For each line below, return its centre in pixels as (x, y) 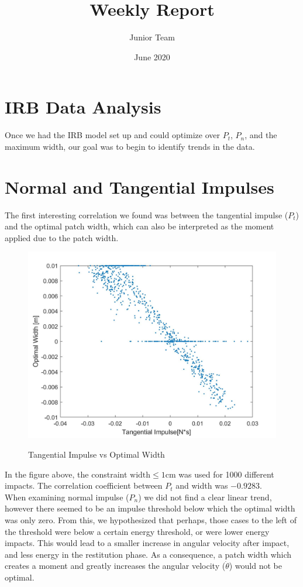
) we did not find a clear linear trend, (205, 497)
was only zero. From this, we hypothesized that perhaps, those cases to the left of (151, 519)
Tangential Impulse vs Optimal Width (97, 454)
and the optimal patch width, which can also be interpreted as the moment (140, 226)
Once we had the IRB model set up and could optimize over (112, 135)
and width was (202, 485)
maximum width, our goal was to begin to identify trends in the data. (130, 146)
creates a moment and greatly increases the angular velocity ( (115, 566)
